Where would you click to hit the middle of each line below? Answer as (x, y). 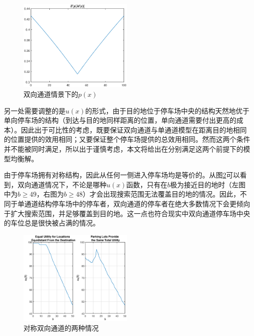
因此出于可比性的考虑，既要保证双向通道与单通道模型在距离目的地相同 (134, 129)
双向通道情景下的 (51, 94)
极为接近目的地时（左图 (208, 184)
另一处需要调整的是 (35, 110)
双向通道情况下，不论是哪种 (62, 184)
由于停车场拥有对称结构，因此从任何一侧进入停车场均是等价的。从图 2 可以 (122, 175)
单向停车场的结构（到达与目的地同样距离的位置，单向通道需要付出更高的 (120, 120)
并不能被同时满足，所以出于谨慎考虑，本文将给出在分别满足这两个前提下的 (124, 149)
